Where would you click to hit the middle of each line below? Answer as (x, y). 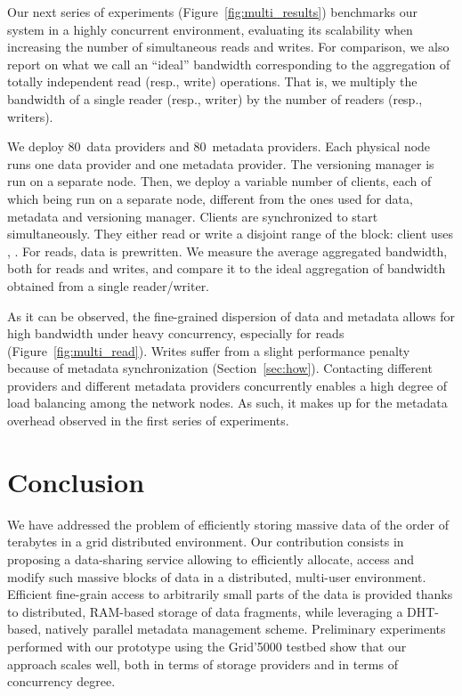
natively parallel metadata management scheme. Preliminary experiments (245, 629)
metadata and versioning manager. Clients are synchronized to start (193, 216)
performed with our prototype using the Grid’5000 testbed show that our (207, 646)
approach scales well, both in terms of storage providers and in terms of (203, 664)
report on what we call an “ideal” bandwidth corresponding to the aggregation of (229, 64)
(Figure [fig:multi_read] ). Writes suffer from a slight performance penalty (209, 350)
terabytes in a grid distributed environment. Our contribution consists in (206, 542)
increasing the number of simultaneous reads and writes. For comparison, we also (228, 47)
